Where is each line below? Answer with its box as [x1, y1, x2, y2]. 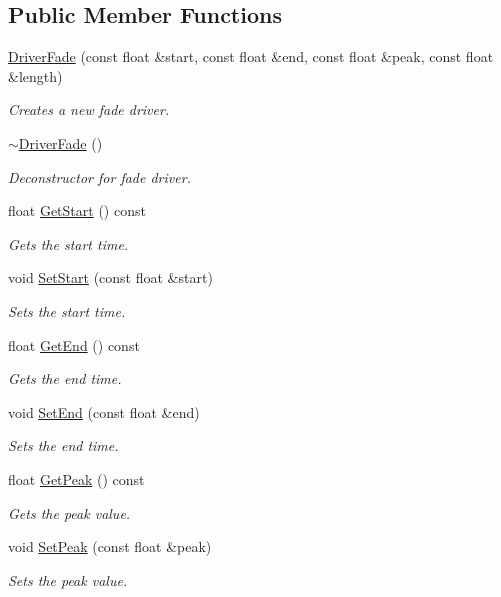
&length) [8, 65, 63, 86]
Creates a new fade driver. [8, 99, 170, 120]
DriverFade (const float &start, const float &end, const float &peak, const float [8, 46, 494, 67]
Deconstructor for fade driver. [8, 166, 191, 187]
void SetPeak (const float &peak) [8, 536, 212, 557]
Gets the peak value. [8, 502, 131, 523]
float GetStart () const [8, 200, 146, 221]
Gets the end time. [8, 368, 122, 389]
